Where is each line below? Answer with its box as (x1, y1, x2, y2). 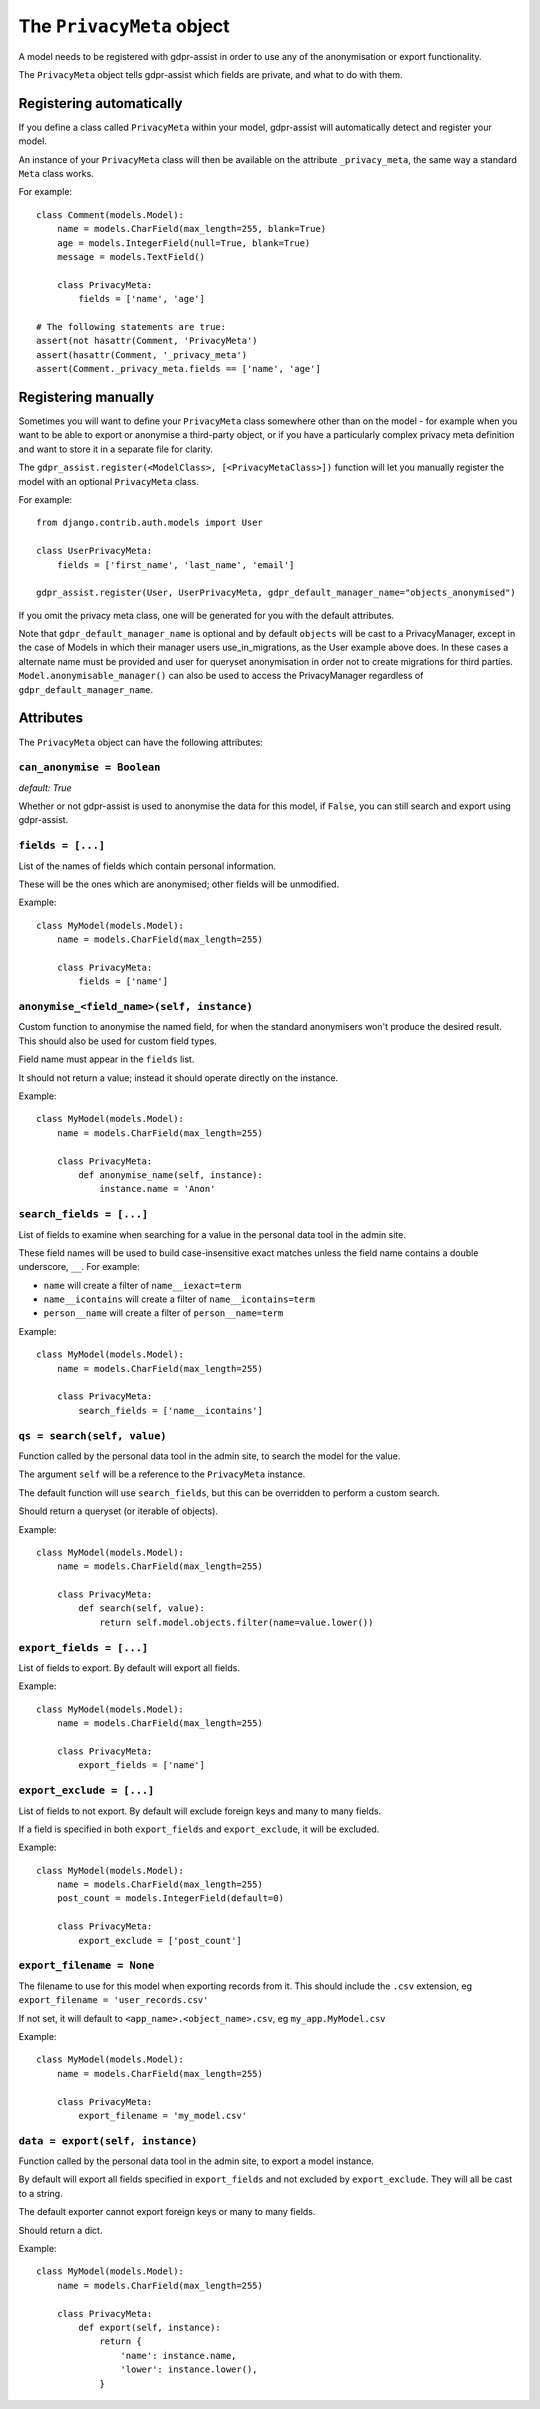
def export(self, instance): (78, 2321, 222, 2333)
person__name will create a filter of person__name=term (43, 1307, 284, 1319)
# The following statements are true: (36, 321, 227, 332)
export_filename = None (18, 1959, 155, 1972)
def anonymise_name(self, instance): (78, 1170, 264, 1180)
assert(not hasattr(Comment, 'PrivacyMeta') (36, 335, 259, 347)
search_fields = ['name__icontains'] (78, 1405, 264, 1416)
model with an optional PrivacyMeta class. (18, 475, 199, 487)
